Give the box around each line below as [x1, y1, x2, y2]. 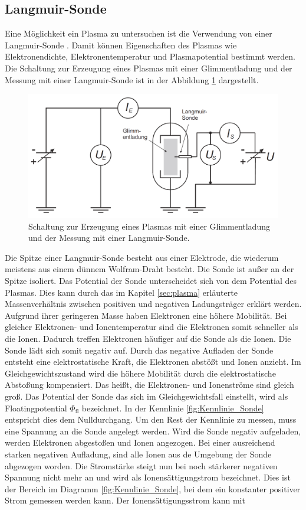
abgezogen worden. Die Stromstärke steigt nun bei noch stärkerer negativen [5, 459, 278, 472]
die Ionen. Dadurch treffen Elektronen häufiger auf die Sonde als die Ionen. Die [5, 332, 291, 345]
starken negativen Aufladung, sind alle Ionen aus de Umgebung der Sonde [5, 447, 272, 460]
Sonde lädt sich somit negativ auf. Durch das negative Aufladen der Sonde [5, 344, 274, 356]
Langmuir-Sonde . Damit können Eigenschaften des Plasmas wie [5, 38, 237, 51]
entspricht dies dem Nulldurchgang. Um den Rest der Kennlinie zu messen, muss [5, 413, 297, 426]
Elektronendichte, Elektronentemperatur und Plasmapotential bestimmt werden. [5, 50, 295, 63]
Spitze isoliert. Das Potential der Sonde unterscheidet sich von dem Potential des [5, 274, 297, 287]
